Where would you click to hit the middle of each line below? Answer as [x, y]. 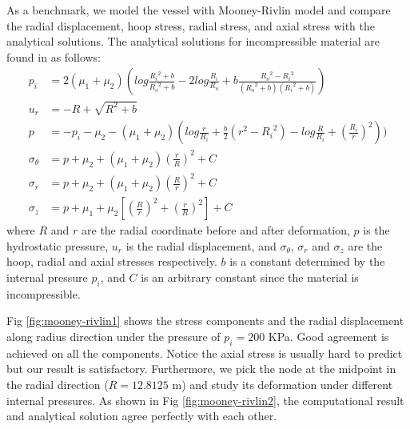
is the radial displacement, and [201, 245]
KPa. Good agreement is [328, 337]
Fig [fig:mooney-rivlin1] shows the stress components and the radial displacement [205, 321]
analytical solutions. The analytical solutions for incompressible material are [193, 41]
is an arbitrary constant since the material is [250, 277]
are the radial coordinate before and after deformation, [216, 230]
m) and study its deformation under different [283, 385]
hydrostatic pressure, [58, 245]
